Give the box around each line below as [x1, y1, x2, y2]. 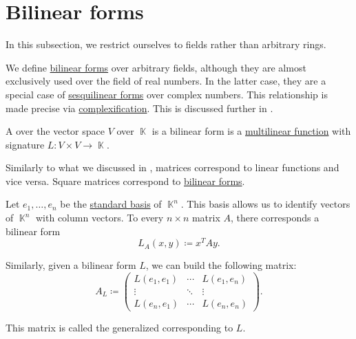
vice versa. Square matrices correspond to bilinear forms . [6, 173, 245, 188]
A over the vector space [6, 124, 105, 138]
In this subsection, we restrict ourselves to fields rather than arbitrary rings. [6, 37, 326, 52]
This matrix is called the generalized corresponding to [6, 320, 233, 335]
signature [6, 137, 45, 151]
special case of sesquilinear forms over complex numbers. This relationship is [6, 87, 328, 101]
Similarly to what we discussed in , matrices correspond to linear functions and [6, 160, 339, 175]
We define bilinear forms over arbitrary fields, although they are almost [6, 60, 306, 74]
